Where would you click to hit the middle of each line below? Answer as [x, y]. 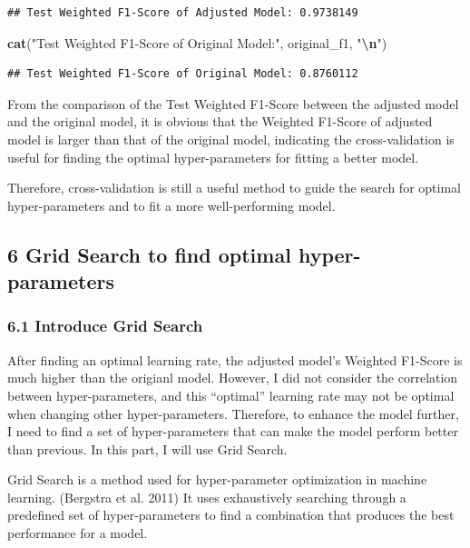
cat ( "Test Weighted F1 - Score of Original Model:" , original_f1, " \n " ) [197, 42]
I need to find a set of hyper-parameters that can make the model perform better [233, 431]
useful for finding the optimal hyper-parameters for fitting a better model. [213, 157]
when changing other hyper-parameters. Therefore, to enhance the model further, [233, 413]
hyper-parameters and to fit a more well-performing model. [171, 205]
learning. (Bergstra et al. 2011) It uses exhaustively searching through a [207, 497]
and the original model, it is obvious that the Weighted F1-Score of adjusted [220, 121]
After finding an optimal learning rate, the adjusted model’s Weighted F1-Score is [235, 359]
